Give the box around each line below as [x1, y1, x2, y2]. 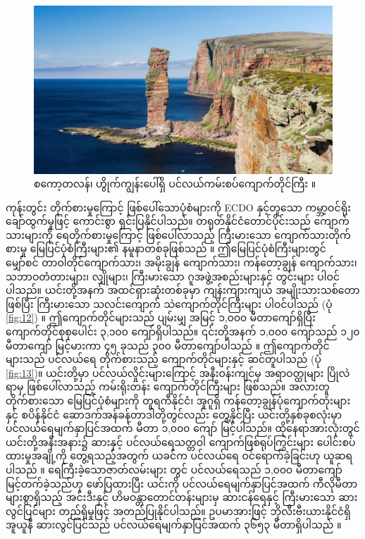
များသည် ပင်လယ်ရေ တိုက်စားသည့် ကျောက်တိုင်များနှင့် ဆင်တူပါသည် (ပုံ [6, 352, 321, 366]
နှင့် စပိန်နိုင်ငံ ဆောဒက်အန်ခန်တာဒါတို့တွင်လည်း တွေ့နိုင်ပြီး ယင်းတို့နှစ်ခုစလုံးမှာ [6, 407, 342, 421]
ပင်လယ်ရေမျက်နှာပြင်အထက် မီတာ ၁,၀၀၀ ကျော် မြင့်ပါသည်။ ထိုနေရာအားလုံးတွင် [6, 421, 360, 435]
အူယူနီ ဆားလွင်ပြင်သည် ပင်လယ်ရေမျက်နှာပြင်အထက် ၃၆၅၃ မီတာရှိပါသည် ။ [6, 517, 342, 532]
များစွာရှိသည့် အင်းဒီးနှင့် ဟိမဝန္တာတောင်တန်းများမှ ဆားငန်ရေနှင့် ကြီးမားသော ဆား [6, 490, 358, 504]
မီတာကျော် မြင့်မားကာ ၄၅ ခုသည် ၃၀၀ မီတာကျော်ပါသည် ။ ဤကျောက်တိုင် [6, 337, 330, 352]
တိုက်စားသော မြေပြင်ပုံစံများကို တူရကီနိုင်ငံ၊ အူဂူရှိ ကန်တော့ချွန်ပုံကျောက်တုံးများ [6, 393, 351, 407]
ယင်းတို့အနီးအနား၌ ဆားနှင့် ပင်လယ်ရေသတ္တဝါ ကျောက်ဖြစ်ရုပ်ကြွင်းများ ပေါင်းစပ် [6, 434, 356, 449]
